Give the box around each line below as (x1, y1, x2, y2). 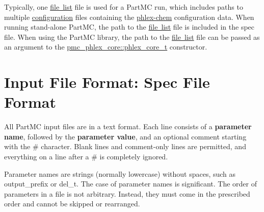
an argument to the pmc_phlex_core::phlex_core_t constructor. (4, 41, 207, 52)
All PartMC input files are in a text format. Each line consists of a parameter (4, 121, 252, 132)
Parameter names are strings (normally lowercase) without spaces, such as (4, 168, 236, 179)
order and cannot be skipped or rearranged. (4, 198, 140, 209)
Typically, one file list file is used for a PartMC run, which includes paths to (4, 2, 243, 12)
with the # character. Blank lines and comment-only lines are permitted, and (4, 141, 246, 152)
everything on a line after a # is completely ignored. (4, 151, 168, 162)
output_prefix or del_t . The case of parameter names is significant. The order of (4, 178, 257, 189)
